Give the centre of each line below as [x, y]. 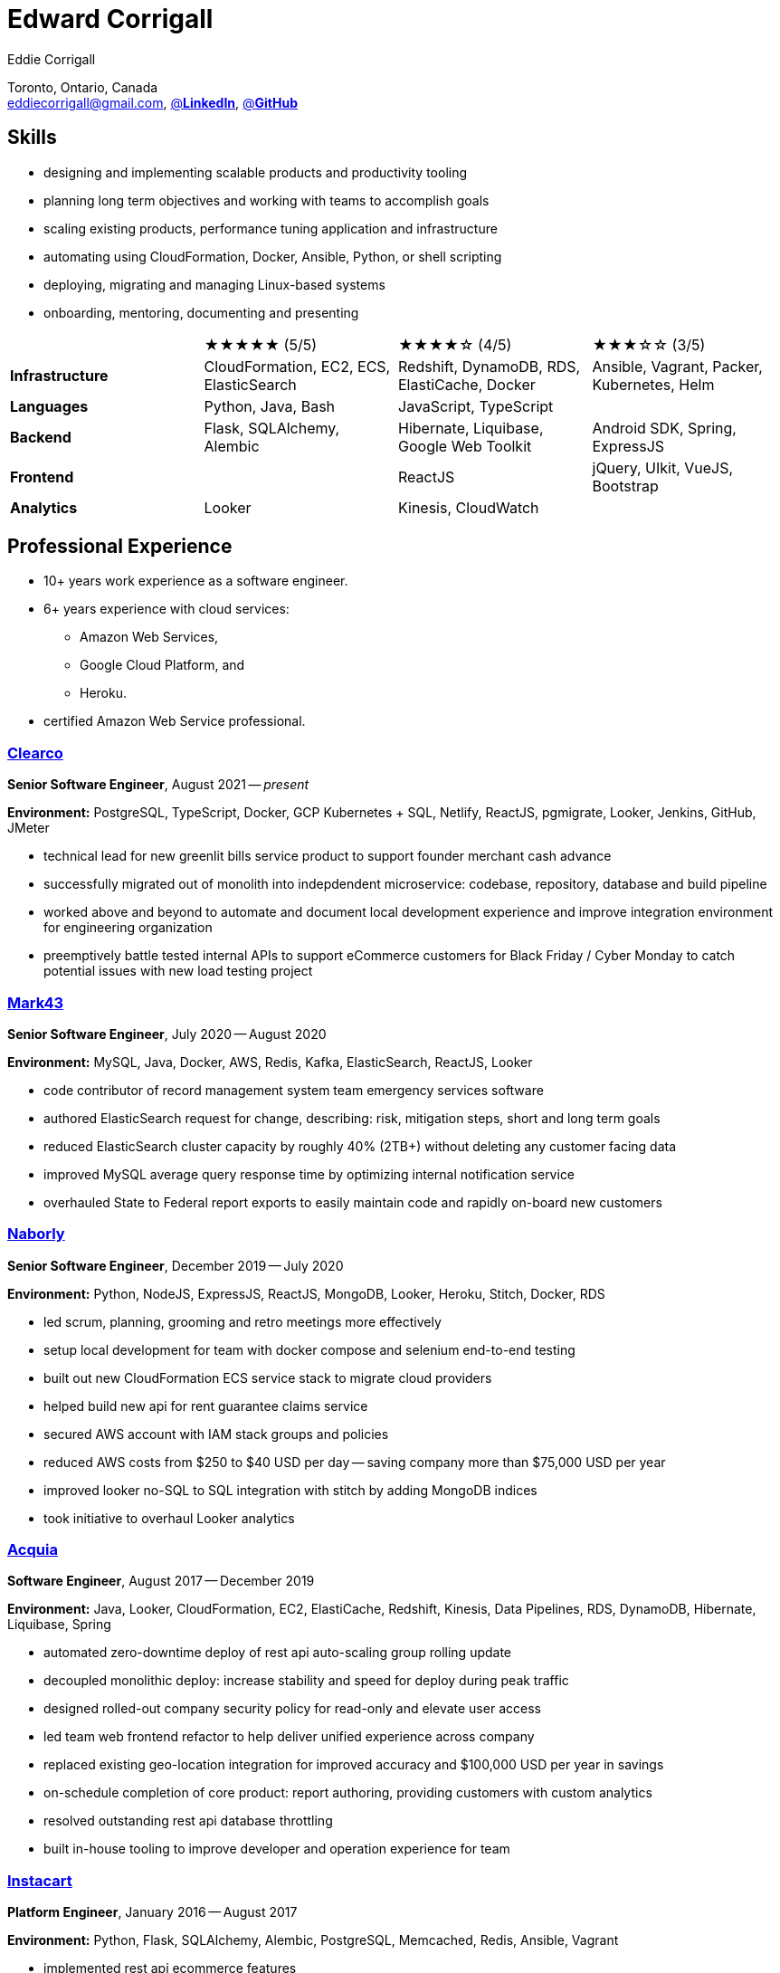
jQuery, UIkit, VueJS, [663, 467]
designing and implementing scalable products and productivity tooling [256, 172]
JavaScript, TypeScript [476, 406]
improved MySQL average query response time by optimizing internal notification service [309, 1174]
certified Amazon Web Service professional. [175, 721]
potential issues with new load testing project [178, 971]
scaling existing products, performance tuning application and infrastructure [271, 228]
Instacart [40, 1880]
